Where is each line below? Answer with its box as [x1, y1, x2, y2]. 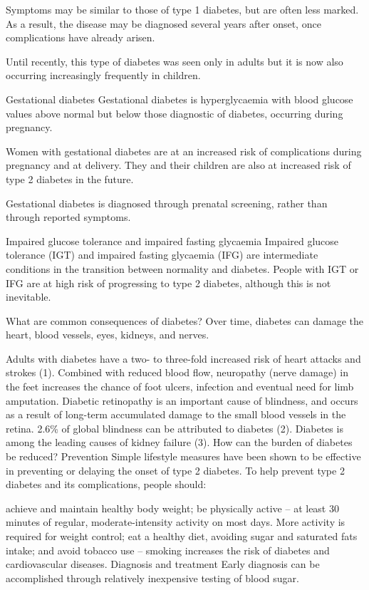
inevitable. [6, 289, 51, 304]
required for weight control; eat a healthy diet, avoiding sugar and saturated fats [6, 529, 358, 543]
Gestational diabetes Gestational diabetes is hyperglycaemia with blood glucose [6, 91, 353, 106]
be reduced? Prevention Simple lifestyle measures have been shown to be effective [6, 449, 361, 464]
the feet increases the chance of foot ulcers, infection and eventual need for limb [6, 379, 354, 394]
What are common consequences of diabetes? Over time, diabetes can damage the [6, 313, 363, 328]
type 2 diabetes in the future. [6, 171, 134, 186]
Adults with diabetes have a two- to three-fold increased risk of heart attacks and [6, 351, 361, 366]
